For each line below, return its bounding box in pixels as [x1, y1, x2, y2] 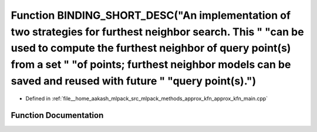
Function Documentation [11, 110, 104, 120]
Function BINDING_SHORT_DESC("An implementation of [11, 9, 291, 22]
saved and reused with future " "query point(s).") [11, 74, 257, 87]
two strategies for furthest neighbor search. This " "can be [11, 25, 305, 38]
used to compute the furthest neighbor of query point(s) [11, 42, 291, 55]
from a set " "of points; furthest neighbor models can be [11, 58, 291, 72]
